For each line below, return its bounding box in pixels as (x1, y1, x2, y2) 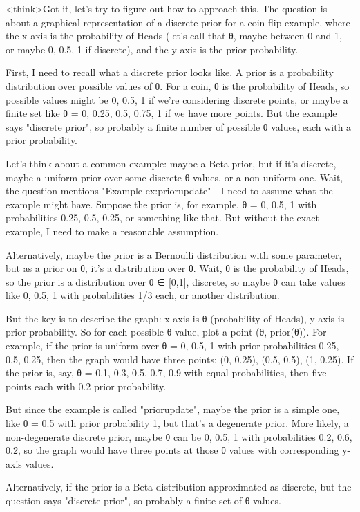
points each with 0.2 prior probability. (6, 378, 167, 393)
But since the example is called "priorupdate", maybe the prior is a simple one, (6, 402, 340, 417)
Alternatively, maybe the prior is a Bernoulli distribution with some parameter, (6, 247, 342, 262)
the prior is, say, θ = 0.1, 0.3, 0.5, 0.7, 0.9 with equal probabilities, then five (6, 365, 327, 380)
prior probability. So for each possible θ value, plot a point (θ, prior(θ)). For (6, 324, 327, 339)
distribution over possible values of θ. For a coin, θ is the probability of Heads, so (6, 78, 350, 93)
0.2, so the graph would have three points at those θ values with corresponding (6, 443, 339, 457)
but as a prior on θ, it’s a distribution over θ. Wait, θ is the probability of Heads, (6, 261, 349, 275)
